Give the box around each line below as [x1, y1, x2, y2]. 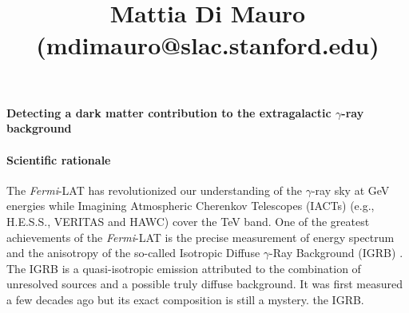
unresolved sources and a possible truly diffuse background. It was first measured [6, 275, 403, 292]
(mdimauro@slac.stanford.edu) [36, 28, 379, 61]
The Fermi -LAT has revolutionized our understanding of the [6, 181, 302, 198]
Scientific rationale [6, 151, 111, 168]
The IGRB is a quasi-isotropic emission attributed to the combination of [6, 260, 361, 276]
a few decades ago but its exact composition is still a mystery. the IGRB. [6, 291, 364, 307]
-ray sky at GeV [311, 181, 390, 198]
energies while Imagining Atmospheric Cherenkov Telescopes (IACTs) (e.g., [6, 197, 375, 214]
